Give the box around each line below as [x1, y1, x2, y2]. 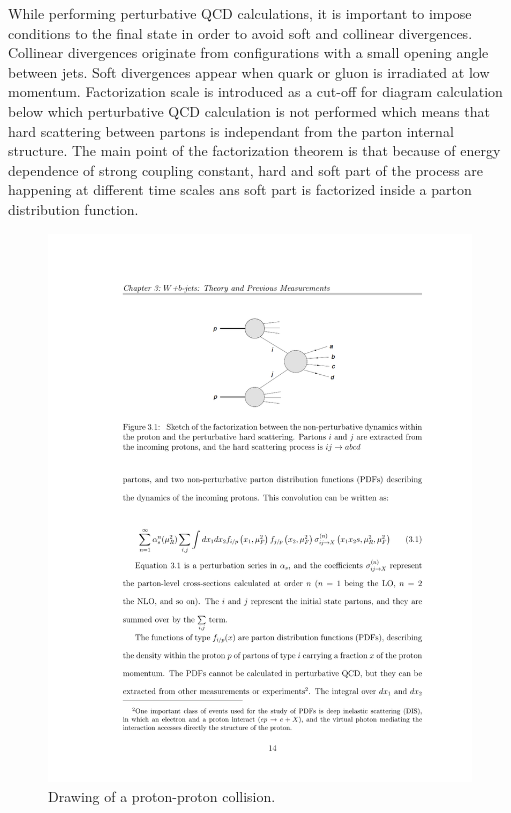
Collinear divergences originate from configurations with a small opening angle [8, 42, 489, 63]
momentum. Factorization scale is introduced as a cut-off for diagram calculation [8, 81, 503, 102]
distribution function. [8, 198, 139, 219]
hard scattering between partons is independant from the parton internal [8, 120, 454, 141]
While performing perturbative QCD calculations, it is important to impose [8, 3, 472, 23]
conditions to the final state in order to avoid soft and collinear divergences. [8, 22, 473, 43]
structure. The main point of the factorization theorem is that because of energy [8, 140, 501, 161]
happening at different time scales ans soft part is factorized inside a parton [8, 179, 472, 200]
